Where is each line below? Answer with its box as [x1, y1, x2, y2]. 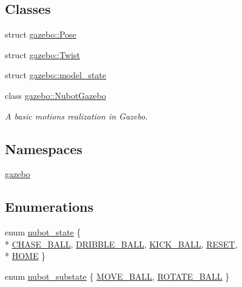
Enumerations [5, 197, 94, 216]
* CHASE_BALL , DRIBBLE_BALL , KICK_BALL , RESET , [5, 237, 238, 250]
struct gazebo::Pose [5, 28, 76, 41]
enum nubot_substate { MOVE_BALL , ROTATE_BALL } [5, 269, 230, 282]
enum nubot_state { [5, 226, 81, 238]
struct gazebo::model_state [5, 69, 107, 81]
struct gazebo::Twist [5, 48, 80, 61]
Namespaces [5, 139, 82, 158]
